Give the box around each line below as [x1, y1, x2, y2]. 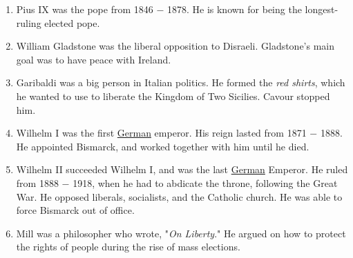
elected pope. [44, 15, 100, 30]
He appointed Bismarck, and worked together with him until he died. [16, 139, 309, 153]
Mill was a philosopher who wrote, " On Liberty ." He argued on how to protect [16, 226, 346, 240]
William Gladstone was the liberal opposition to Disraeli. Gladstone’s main [16, 39, 335, 53]
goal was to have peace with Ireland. [16, 52, 171, 66]
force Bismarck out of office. [16, 203, 135, 217]
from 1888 [16, 175, 59, 190]
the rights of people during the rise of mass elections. [16, 239, 240, 254]
